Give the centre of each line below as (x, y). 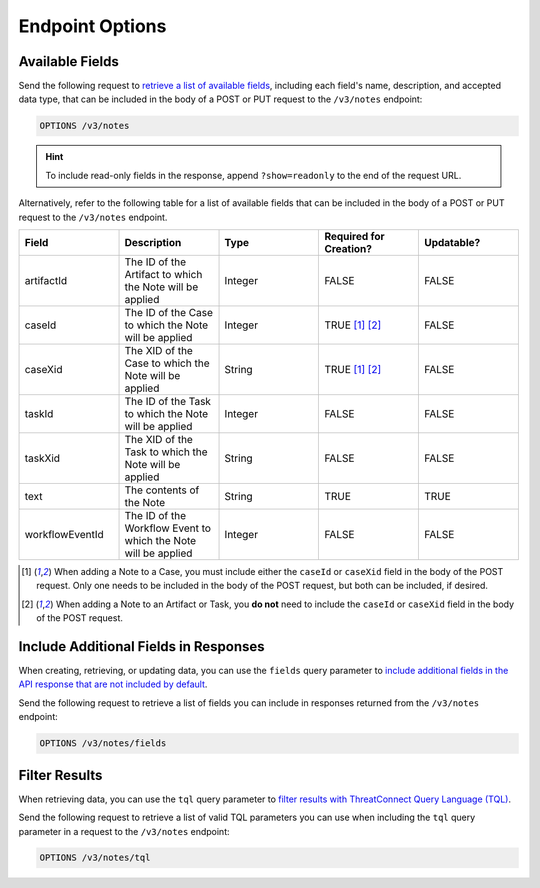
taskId (39, 413)
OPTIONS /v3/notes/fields (103, 743)
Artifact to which (163, 274)
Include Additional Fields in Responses (141, 646)
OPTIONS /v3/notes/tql (95, 858)
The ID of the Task (168, 401)
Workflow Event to (168, 528)
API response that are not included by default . (113, 684)
